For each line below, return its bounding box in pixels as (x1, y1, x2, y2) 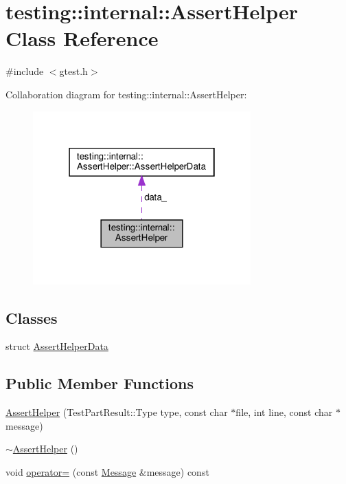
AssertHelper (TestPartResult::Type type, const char (5, 405, 228, 419)
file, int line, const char (235, 405, 333, 419)
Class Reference (5, 24, 159, 52)
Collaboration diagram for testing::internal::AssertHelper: (5, 87, 247, 101)
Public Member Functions (5, 373, 194, 394)
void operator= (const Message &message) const (5, 464, 209, 478)
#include (5, 64, 44, 78)
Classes (5, 307, 58, 328)
